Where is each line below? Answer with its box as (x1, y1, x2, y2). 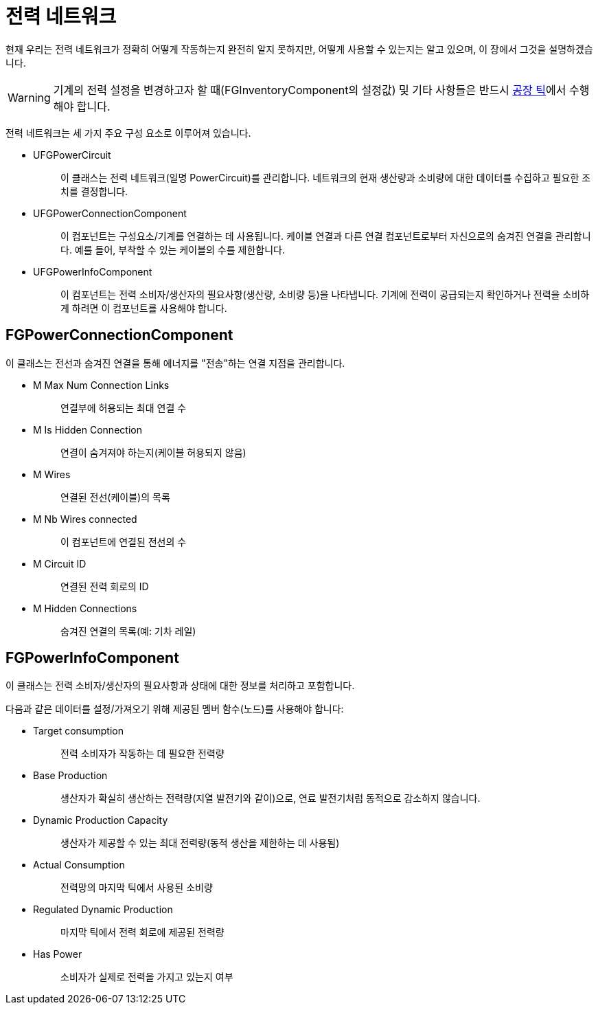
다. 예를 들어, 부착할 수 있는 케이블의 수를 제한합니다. (60, 243, 285, 256)
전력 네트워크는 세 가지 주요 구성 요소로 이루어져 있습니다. (5, 126, 251, 139)
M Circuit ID (33, 557, 87, 570)
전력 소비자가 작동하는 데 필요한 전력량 (60, 748, 225, 760)
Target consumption (33, 725, 124, 737)
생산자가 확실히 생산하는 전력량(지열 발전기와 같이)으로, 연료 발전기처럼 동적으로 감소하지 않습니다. (60, 792, 481, 805)
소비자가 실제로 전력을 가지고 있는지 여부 (60, 971, 233, 983)
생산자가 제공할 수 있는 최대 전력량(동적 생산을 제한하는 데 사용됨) (60, 837, 340, 849)
